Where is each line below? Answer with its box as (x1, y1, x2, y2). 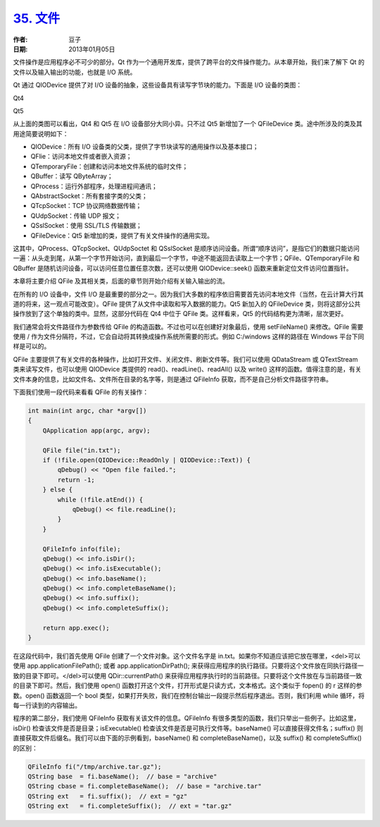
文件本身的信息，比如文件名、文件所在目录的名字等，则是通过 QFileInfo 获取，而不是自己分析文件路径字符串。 (13, 374, 332, 384)
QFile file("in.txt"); (42, 446, 121, 454)
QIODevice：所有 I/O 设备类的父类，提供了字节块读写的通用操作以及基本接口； (30, 142, 259, 151)
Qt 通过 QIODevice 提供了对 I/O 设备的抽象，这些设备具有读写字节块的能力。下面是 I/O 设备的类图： (13, 81, 303, 90)
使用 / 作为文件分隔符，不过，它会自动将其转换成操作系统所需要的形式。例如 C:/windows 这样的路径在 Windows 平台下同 (13, 332, 365, 341)
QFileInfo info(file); (42, 545, 121, 553)
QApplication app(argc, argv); (42, 427, 151, 434)
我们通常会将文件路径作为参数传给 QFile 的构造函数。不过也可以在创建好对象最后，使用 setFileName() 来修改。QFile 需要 (13, 322, 364, 331)
